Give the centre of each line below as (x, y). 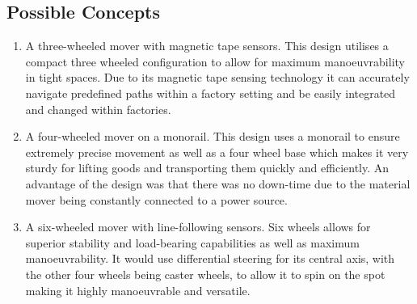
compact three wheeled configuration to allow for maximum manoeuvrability (215, 61)
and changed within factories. (98, 109)
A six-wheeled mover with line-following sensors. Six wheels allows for (198, 227)
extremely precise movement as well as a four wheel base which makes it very (217, 152)
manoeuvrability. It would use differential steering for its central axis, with (210, 258)
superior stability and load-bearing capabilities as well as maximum (192, 242)
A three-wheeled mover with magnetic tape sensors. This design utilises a (207, 46)
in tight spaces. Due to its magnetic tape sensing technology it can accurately (217, 77)
